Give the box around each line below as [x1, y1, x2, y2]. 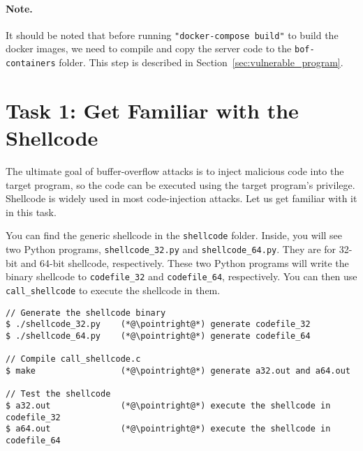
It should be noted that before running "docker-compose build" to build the [6, 27, 339, 42]
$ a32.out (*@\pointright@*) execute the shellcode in [6, 400, 331, 411]
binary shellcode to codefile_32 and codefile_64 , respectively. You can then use [6, 269, 357, 284]
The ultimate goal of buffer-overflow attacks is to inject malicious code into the [6, 164, 344, 178]
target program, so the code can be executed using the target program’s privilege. [6, 177, 355, 192]
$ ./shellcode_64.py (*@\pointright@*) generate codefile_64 [6, 330, 311, 341]
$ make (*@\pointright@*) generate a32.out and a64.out [6, 365, 350, 376]
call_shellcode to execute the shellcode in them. [6, 283, 221, 298]
